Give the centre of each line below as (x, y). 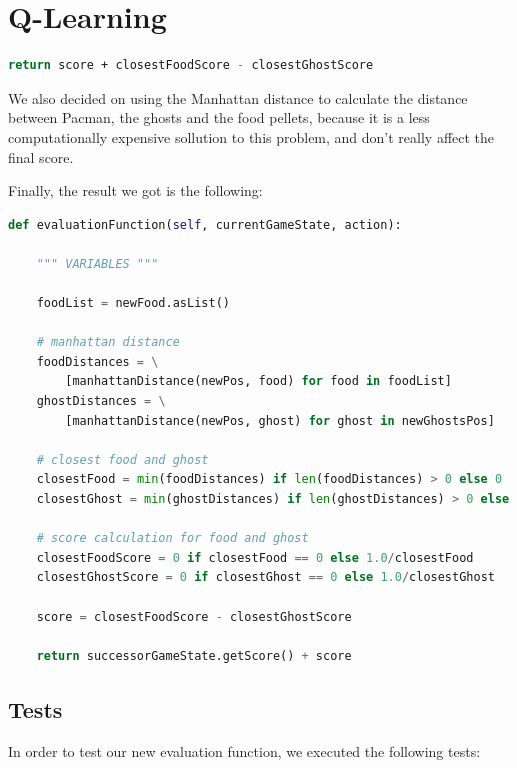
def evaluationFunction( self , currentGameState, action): (205, 224)
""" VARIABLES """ (97, 263)
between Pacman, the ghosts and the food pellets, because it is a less (219, 117)
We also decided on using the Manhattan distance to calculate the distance (238, 97)
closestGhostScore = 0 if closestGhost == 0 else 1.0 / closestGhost (265, 577)
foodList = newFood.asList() (133, 303)
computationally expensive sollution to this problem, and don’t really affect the (251, 136)
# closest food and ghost (122, 459)
